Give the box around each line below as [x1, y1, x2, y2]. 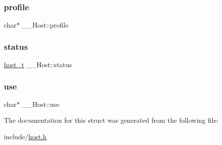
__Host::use [22, 99, 60, 109]
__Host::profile [22, 20, 69, 30]
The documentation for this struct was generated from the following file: [4, 115, 219, 125]
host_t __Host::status [4, 59, 72, 70]
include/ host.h [4, 131, 47, 142]
